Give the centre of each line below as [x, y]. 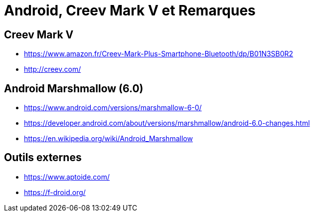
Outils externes [43, 158]
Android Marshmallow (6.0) [74, 88]
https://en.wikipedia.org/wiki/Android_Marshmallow [108, 139]
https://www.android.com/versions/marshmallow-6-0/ [113, 108]
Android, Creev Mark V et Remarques [130, 10]
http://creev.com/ [53, 69]
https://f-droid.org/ [55, 192]
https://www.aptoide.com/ [67, 177]
